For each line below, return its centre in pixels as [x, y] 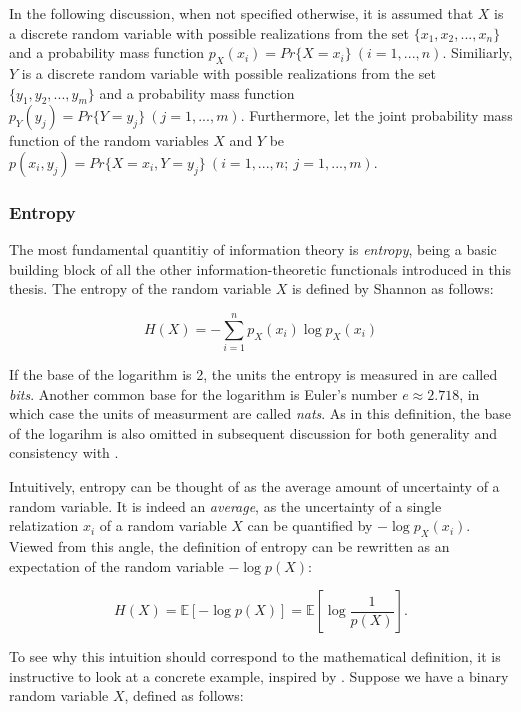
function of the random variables [109, 140]
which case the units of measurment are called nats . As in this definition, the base [260, 413]
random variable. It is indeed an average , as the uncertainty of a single [225, 505]
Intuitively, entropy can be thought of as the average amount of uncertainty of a [254, 486]
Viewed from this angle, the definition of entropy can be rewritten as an [229, 546]
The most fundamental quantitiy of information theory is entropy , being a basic [253, 249]
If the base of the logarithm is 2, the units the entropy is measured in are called [253, 374]
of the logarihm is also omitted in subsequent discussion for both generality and [253, 432]
